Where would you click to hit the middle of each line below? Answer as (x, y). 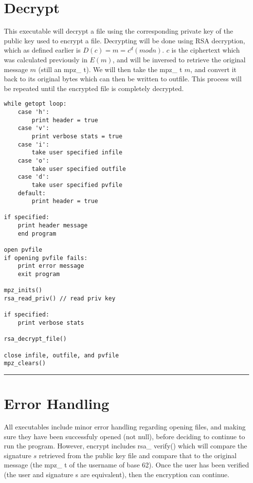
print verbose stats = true (77, 136)
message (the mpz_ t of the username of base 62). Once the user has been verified (126, 465)
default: (32, 193)
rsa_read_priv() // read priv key (60, 299)
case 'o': (34, 160)
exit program (39, 274)
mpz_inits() (23, 290)
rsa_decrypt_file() (35, 339)
